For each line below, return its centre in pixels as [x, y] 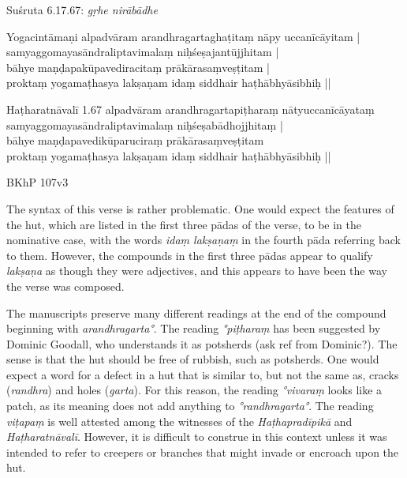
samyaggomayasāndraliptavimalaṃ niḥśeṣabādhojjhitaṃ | [145, 124]
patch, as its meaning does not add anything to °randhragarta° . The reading [190, 406]
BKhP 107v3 [37, 182]
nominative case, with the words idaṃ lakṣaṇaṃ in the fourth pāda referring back [203, 240]
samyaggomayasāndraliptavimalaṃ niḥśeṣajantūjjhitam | [143, 52]
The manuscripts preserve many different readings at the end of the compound [196, 312]
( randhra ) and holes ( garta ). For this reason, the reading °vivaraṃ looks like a [194, 390]
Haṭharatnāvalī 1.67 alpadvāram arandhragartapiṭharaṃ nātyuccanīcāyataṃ [190, 109]
